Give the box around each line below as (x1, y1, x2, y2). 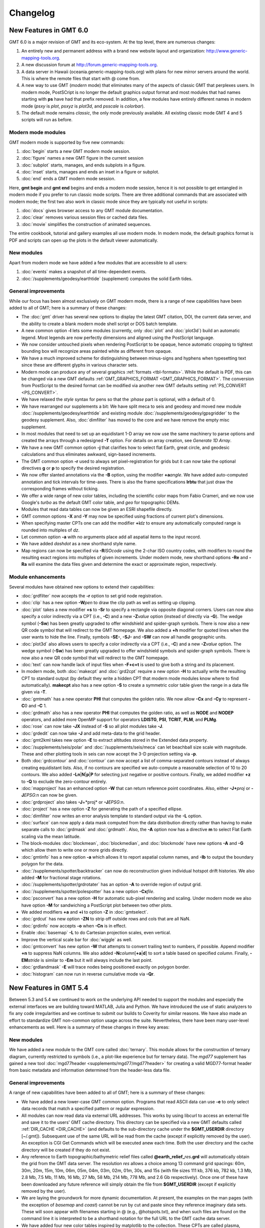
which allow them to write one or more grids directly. (21, 847, 128, 853)
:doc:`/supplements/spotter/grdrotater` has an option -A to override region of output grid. (21, 882, 202, 888)
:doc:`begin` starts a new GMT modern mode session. (21, 148, 131, 154)
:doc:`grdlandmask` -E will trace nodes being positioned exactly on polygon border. (21, 964, 190, 970)
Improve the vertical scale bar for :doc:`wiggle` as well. (21, 936, 132, 943)
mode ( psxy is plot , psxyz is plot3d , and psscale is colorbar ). (21, 103, 145, 109)
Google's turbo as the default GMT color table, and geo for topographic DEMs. (21, 499, 180, 505)
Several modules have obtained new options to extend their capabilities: (9, 584, 155, 589)
